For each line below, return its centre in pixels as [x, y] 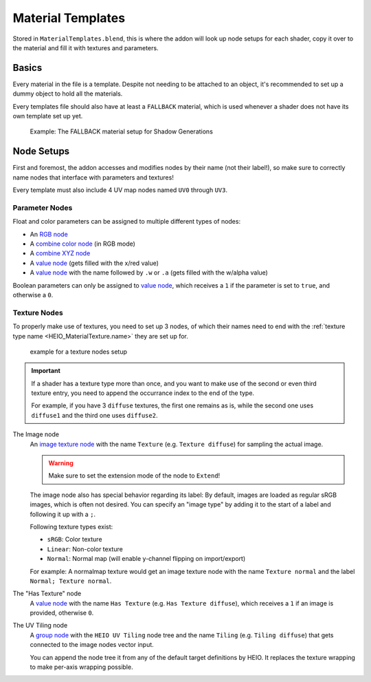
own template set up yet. [48, 116]
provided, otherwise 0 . [62, 613]
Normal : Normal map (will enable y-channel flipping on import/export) [146, 559]
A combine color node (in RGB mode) [82, 244]
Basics [27, 68]
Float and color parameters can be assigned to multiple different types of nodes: [126, 222]
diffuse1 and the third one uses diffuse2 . [94, 415]
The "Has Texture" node [47, 594]
